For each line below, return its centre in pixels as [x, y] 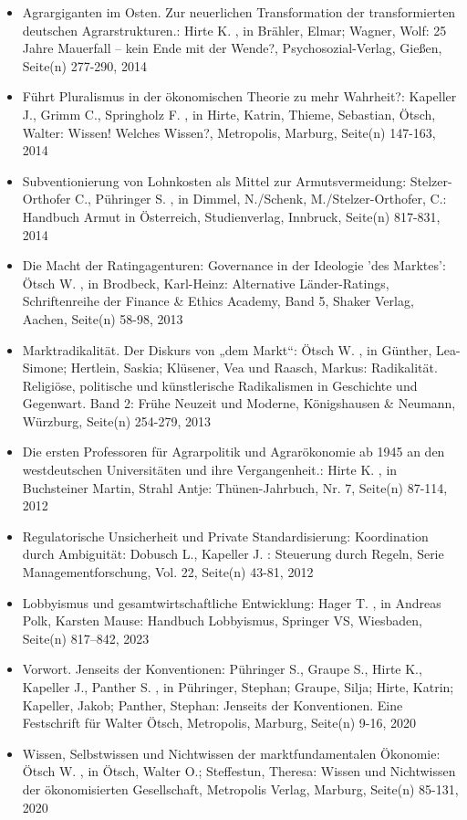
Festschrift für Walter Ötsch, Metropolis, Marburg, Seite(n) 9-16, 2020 [219, 723]
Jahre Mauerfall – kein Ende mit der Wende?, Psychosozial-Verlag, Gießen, [232, 48]
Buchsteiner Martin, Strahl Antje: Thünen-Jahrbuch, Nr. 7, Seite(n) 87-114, [235, 487]
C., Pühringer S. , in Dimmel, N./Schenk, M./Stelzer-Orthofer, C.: [261, 199]
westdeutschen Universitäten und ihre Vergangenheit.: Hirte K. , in [210, 470]
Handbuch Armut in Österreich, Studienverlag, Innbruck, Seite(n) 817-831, [231, 216]
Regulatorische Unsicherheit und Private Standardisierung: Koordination [225, 536]
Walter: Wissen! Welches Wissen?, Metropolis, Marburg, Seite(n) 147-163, [229, 132]
